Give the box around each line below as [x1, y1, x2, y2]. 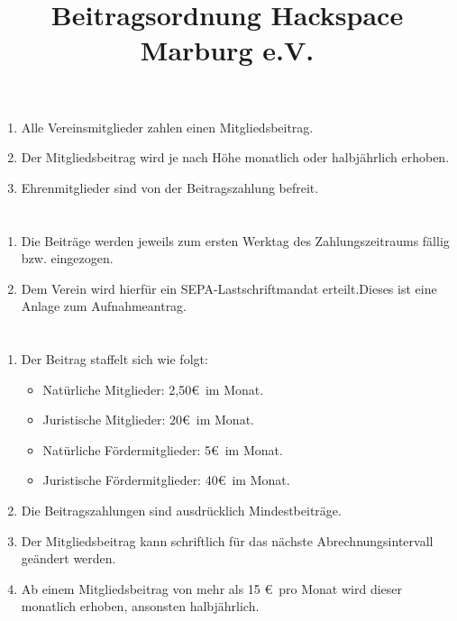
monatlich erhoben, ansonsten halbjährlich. [21, 597, 260, 616]
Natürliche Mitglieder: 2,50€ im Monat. [42, 379, 264, 398]
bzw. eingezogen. [21, 249, 114, 268]
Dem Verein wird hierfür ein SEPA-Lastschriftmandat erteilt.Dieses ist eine [21, 279, 437, 297]
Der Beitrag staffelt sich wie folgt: [21, 350, 208, 369]
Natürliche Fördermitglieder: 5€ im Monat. [42, 440, 283, 459]
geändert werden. [21, 549, 116, 568]
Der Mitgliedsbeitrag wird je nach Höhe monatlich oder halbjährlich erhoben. [21, 148, 450, 167]
